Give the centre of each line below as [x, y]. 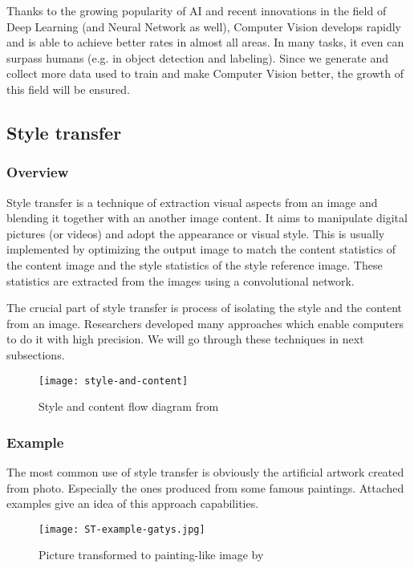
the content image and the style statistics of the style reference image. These [195, 264]
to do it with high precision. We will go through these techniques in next [185, 339]
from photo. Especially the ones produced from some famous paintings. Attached [205, 487]
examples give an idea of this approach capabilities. [133, 503]
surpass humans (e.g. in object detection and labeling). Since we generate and [197, 57]
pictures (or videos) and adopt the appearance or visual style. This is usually [196, 233]
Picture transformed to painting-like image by [151, 555]
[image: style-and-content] [114, 381]
